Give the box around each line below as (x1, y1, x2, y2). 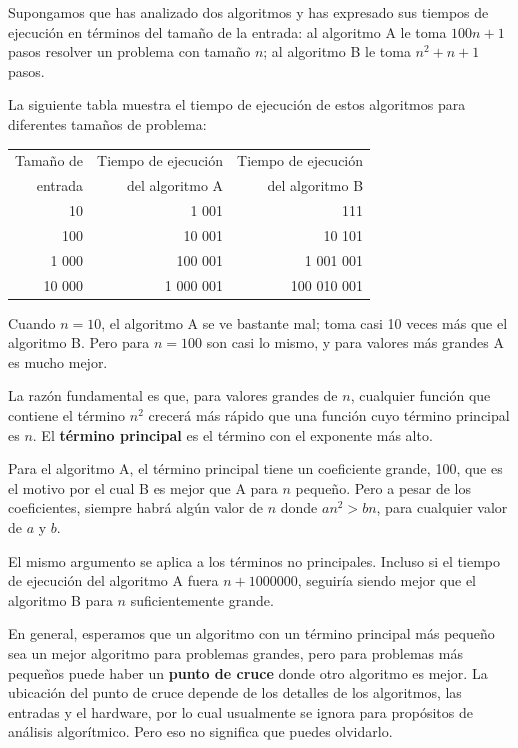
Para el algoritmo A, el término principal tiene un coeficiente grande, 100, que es (8, 458, 503, 479)
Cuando (8, 312, 56, 333)
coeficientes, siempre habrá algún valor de (8, 497, 263, 518)
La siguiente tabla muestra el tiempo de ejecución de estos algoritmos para (8, 94, 466, 115)
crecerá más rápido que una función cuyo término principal (148, 405, 510, 425)
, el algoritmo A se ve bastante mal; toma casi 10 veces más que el (101, 312, 508, 333)
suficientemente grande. (130, 589, 274, 610)
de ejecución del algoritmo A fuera (8, 570, 219, 591)
